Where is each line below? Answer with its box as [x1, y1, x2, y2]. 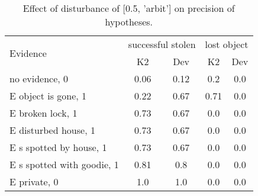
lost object [205, 37, 249, 51]
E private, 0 [9, 175, 59, 188]
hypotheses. [105, 15, 153, 28]
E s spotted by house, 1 [9, 140, 107, 154]
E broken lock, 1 [9, 106, 78, 120]
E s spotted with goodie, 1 [9, 158, 119, 171]
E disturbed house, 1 [9, 123, 95, 137]
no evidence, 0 [9, 72, 69, 85]
